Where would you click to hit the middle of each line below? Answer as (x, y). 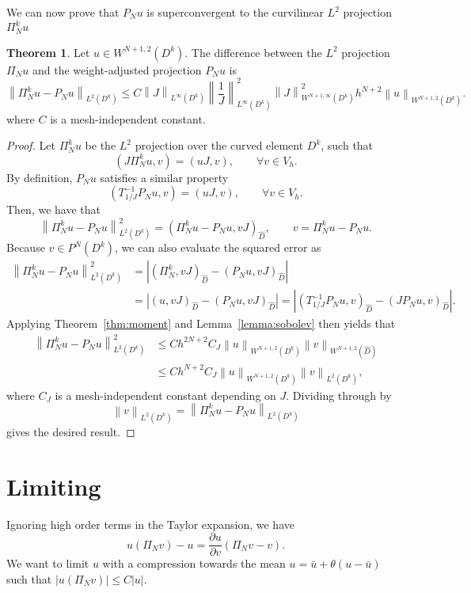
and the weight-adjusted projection (117, 69)
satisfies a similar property (164, 177)
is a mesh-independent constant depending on (165, 395)
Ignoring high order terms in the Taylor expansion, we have (150, 524)
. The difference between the (253, 52)
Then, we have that (53, 209)
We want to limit (48, 563)
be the (101, 145)
